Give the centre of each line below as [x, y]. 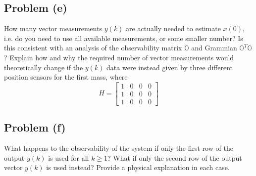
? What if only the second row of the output [175, 157]
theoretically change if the [44, 67]
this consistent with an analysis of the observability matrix [93, 48]
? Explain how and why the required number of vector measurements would [119, 57]
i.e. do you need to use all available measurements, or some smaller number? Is [124, 38]
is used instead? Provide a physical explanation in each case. [138, 167]
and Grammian [214, 48]
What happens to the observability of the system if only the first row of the [119, 148]
